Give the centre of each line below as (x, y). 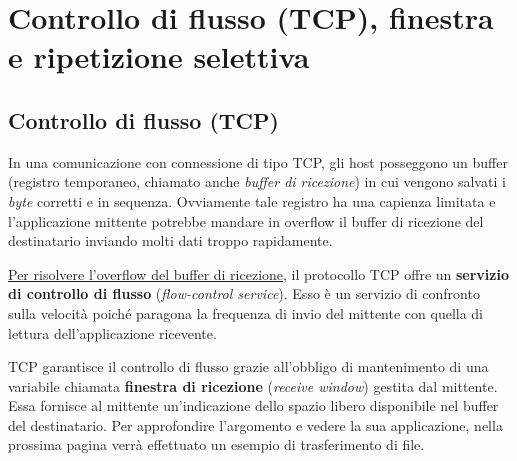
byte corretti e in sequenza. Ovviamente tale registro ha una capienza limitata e (252, 200)
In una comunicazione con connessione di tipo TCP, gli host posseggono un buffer (258, 161)
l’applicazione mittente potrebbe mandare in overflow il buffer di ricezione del (246, 220)
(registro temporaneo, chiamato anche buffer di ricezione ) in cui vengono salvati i (257, 181)
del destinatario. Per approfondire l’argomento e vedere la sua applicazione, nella (255, 424)
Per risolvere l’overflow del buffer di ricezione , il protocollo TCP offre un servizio (259, 273)
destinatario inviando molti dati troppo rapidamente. (170, 240)
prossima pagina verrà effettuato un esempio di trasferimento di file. (216, 444)
